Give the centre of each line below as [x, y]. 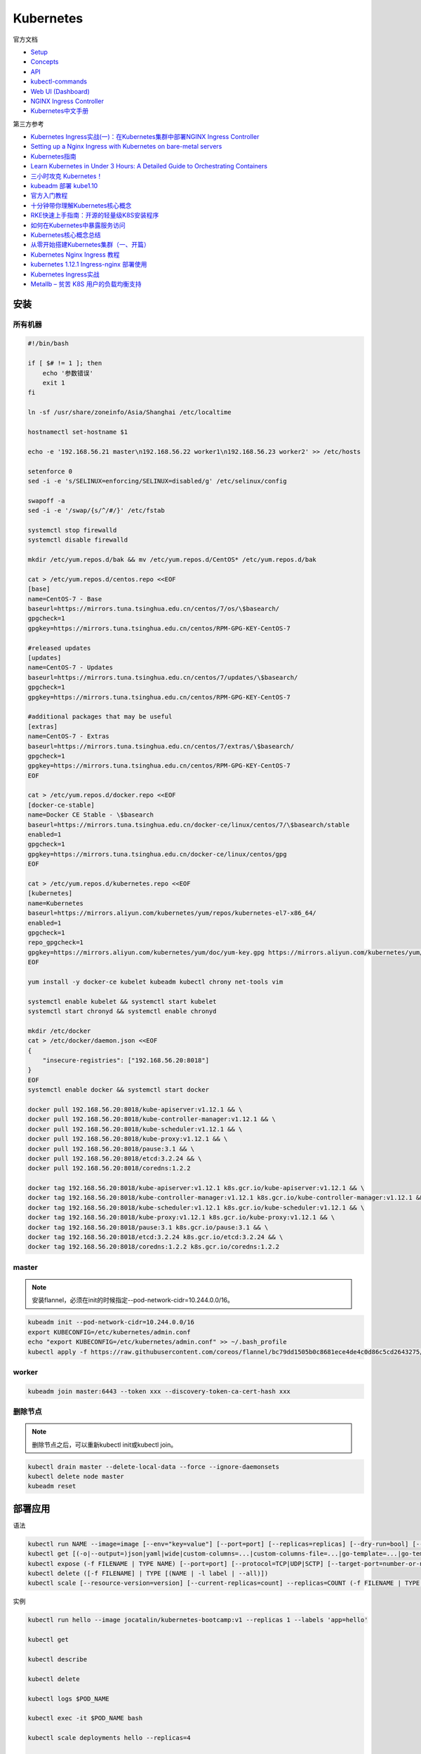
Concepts [45, 62]
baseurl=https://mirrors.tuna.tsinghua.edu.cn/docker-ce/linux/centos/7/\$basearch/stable [189, 825]
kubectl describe [58, 1659]
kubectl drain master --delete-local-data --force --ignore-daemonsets [154, 1467]
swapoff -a [46, 501]
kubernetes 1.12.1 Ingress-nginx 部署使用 [89, 265]
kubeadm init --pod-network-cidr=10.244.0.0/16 [111, 1322]
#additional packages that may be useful [100, 717]
